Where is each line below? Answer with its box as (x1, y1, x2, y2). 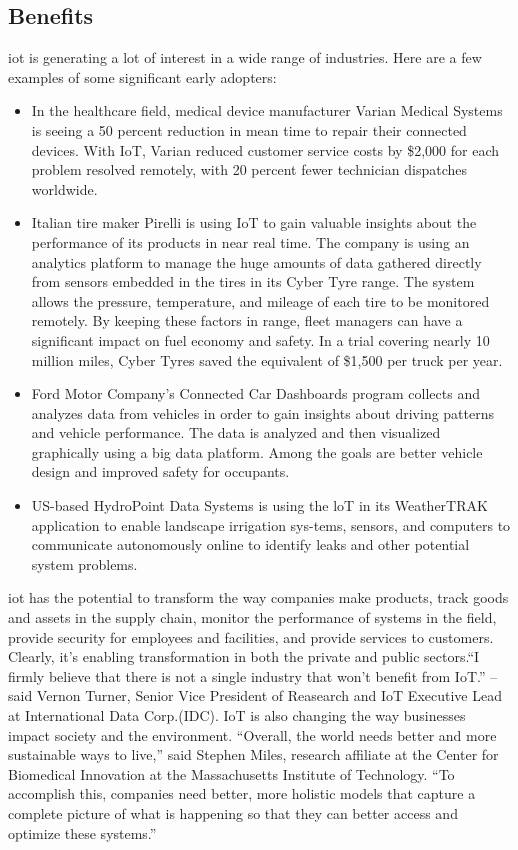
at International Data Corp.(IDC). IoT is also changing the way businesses (8, 705, 466, 726)
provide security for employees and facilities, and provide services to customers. (8, 626, 494, 647)
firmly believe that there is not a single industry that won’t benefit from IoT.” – (8, 665, 498, 686)
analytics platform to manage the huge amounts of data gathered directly (31, 251, 482, 272)
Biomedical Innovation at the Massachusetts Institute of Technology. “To (8, 763, 455, 784)
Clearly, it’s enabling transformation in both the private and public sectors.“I (8, 646, 480, 667)
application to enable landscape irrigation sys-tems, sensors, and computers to (31, 514, 511, 535)
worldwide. (31, 178, 98, 199)
